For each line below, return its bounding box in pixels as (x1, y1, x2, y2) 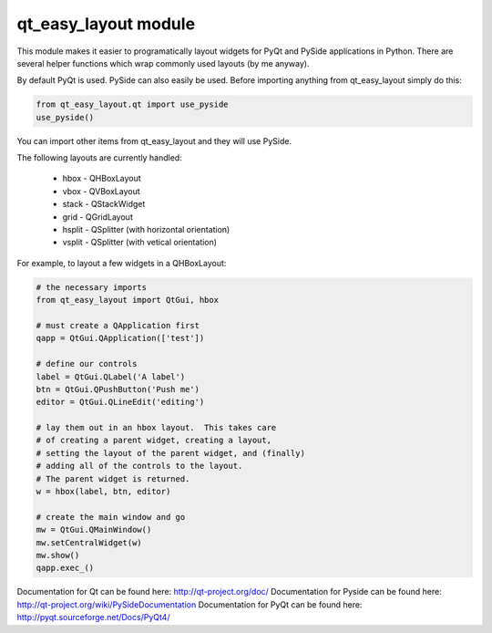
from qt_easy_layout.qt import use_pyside (36, 99, 229, 109)
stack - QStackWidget (62, 199, 146, 210)
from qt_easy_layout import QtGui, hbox (36, 295, 219, 306)
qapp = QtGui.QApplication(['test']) (36, 333, 205, 344)
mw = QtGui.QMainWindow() (36, 524, 152, 535)
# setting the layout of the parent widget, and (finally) (36, 448, 305, 458)
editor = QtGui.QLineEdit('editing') (36, 397, 205, 408)
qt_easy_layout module (16, 14, 196, 34)
